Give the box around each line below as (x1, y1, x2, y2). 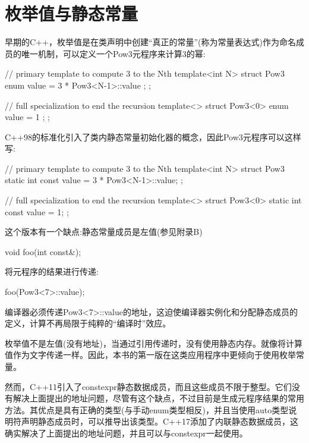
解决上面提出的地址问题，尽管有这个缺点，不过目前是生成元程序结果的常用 (12, 392, 304, 404)
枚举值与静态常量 (5, 1, 138, 26)
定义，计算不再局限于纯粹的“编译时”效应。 (5, 317, 171, 329)
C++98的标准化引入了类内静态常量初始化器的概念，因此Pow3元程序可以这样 (5, 130, 301, 143)
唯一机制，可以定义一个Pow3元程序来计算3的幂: (21, 47, 206, 59)
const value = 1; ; (5, 205, 69, 218)
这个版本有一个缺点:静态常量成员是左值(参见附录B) (5, 225, 203, 238)
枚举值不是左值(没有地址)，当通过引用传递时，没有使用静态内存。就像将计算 (5, 337, 302, 349)
